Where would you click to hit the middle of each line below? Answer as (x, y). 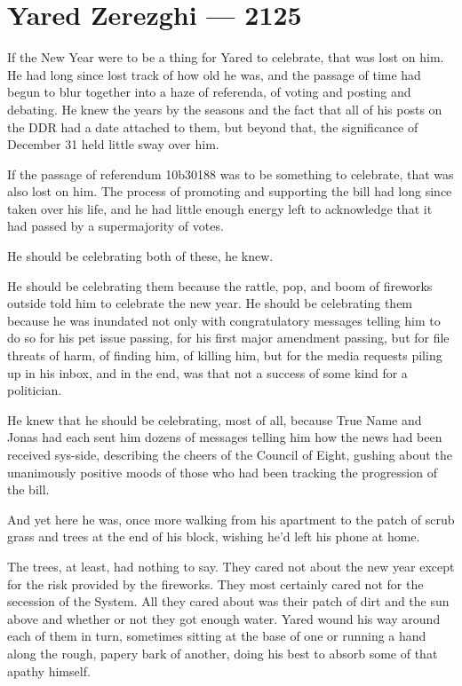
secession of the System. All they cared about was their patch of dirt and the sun (228, 601)
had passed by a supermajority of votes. (115, 226)
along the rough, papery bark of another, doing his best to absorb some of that (223, 653)
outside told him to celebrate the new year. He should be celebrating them (210, 303)
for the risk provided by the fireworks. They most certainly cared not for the (215, 583)
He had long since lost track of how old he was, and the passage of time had (214, 74)
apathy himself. (49, 670)
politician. (35, 390)
